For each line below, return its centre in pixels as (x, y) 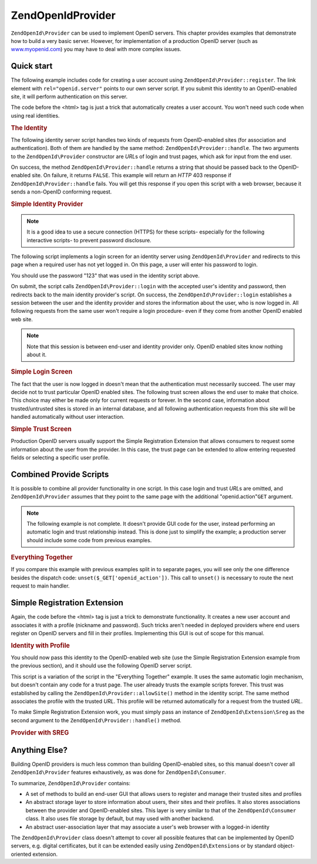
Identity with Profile (40, 645)
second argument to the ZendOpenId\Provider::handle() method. (96, 720)
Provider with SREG (40, 732)
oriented (21, 854)
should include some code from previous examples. (89, 540)
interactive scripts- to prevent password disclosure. (89, 240)
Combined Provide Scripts (60, 474)
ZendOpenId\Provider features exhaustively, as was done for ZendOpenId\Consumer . (118, 772)
